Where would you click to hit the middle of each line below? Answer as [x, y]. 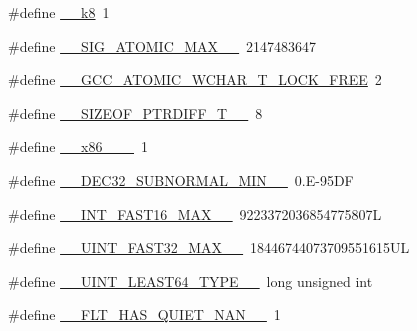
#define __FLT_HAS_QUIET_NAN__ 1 [144, 314]
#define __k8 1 [59, 12]
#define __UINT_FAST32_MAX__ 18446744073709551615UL [209, 247]
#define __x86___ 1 [78, 146]
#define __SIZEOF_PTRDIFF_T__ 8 [135, 112]
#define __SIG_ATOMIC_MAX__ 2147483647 [162, 45]
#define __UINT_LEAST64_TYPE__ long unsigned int [190, 280]
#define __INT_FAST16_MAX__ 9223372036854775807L [195, 213]
